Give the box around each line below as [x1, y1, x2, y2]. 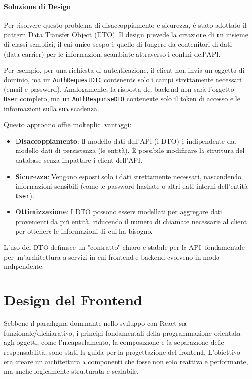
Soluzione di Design [4, 1, 71, 11]
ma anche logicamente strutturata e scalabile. [4, 366, 139, 376]
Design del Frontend [4, 290, 143, 310]
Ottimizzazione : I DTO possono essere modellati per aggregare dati [15, 207, 222, 217]
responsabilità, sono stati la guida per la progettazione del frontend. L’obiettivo [4, 346, 240, 357]
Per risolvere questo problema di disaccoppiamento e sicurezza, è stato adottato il [4, 19, 247, 30]
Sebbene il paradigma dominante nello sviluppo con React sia [4, 318, 187, 328]
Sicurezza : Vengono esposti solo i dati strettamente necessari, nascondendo [15, 171, 242, 181]
